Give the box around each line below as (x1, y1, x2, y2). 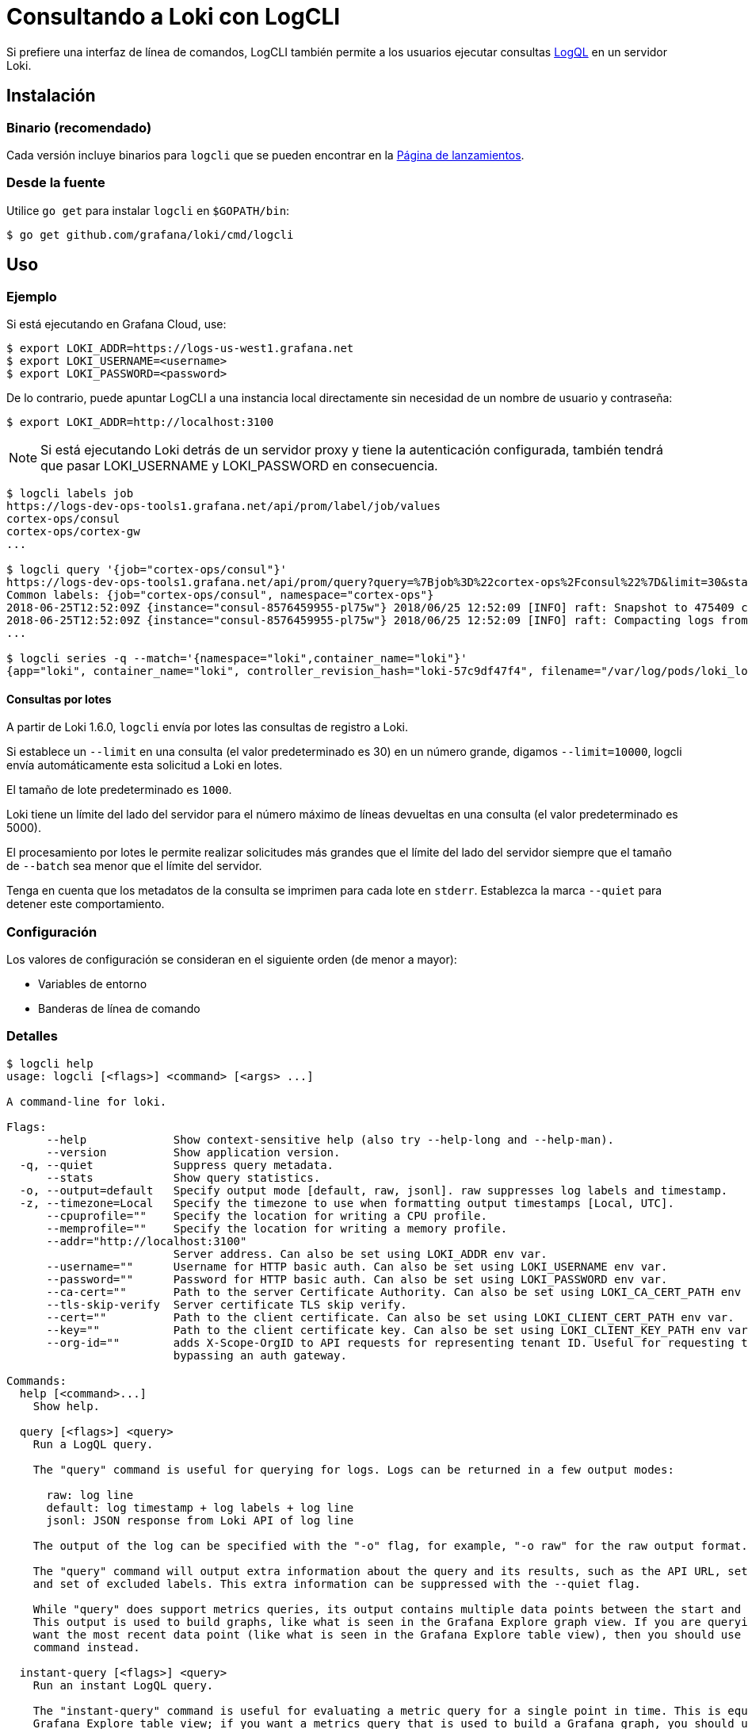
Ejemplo (6, 288, 57, 305)
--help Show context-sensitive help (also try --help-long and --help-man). (46, 1133, 615, 1146)
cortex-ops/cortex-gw (6, 524, 140, 538)
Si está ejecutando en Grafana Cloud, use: (6, 316, 227, 331)
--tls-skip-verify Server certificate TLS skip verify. (46, 1298, 407, 1311)
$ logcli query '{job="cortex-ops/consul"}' (6, 562, 288, 576)
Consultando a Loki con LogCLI (6, 3, 341, 30)
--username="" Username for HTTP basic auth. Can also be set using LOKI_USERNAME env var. (46, 1259, 668, 1273)
